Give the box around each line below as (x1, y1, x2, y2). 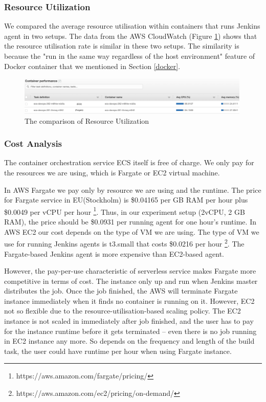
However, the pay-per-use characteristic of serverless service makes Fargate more (4, 265, 256, 276)
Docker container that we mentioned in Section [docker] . (4, 60, 181, 71)
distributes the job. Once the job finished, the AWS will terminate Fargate (4, 285, 238, 296)
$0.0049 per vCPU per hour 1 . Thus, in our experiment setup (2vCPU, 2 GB (4, 205, 245, 217)
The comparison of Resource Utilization (25, 115, 149, 126)
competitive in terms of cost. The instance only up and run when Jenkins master (4, 275, 258, 286)
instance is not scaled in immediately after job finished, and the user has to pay (4, 316, 254, 326)
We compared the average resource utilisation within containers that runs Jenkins (4, 20, 260, 31)
